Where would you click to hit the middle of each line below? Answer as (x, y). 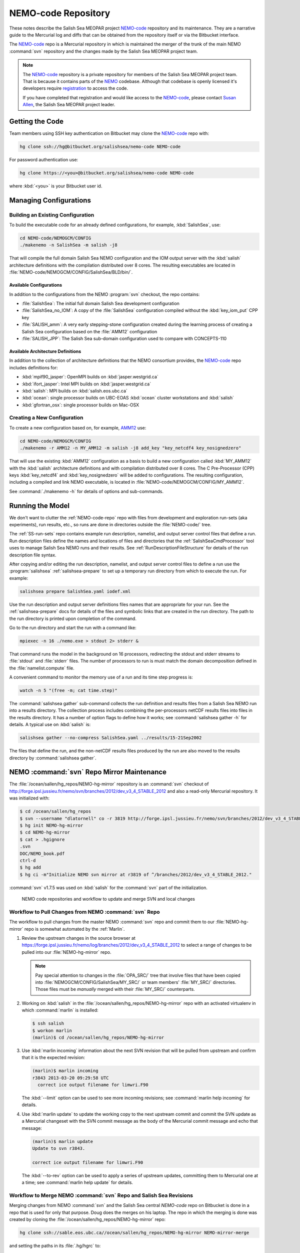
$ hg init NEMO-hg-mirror (51, 825)
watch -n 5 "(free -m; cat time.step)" (68, 691)
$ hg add (30, 868)
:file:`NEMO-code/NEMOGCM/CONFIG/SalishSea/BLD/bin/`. (71, 272)
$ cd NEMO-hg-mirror (45, 832)
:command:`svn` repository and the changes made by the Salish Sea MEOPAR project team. (103, 51)
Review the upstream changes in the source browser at (79, 938)
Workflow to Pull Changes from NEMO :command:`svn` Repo (84, 912)
